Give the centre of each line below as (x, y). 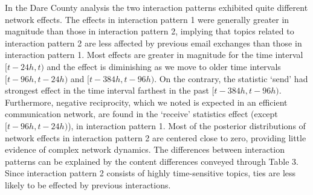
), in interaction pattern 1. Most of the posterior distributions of (187, 125)
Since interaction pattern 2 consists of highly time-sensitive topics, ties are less (150, 173)
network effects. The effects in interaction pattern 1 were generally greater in (147, 19)
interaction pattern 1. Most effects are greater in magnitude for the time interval (154, 55)
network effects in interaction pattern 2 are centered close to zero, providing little (156, 137)
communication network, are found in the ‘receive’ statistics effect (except (141, 114)
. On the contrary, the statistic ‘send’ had (231, 78)
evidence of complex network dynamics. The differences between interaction (145, 149)
